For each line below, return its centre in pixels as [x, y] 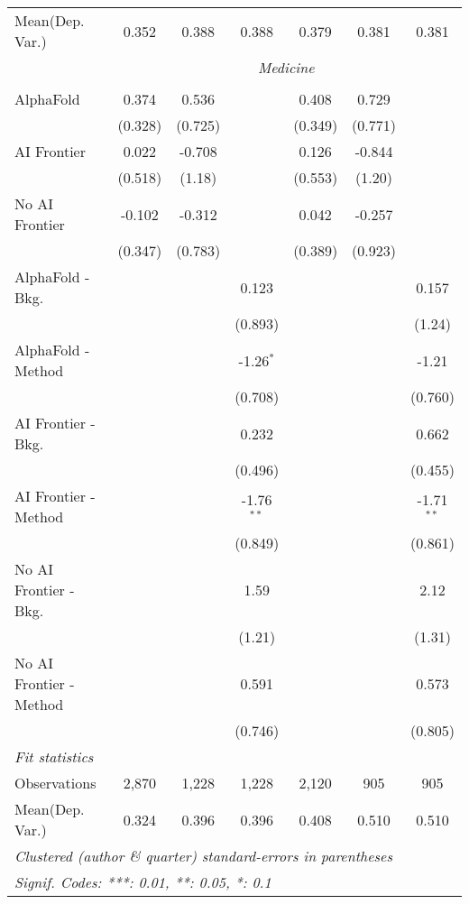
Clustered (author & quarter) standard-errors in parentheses [203, 856]
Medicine [286, 67]
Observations [55, 783]
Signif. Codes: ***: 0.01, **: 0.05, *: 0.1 [143, 882]
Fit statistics [54, 756]
